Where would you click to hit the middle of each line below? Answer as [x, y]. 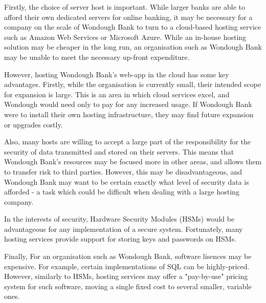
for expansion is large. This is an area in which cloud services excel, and [117, 94]
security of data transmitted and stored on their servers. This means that [119, 151]
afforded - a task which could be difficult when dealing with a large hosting [122, 192]
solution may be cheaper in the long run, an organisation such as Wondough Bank [133, 47]
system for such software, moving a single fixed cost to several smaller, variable [128, 286]
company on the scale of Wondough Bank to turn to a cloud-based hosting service [133, 27]
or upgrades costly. [34, 124]
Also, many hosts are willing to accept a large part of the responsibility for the [128, 142]
